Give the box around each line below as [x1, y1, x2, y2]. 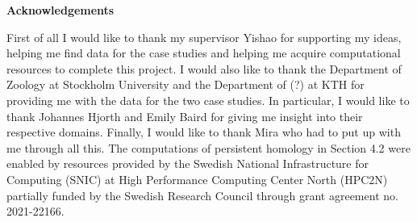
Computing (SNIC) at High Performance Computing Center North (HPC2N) [6, 170, 388, 187]
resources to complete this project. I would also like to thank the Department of [6, 60, 402, 77]
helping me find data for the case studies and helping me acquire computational [6, 44, 401, 61]
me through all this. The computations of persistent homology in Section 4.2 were [6, 139, 411, 156]
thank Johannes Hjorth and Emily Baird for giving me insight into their [6, 107, 363, 124]
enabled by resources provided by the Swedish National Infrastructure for [6, 155, 369, 172]
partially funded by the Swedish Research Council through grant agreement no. [6, 186, 398, 203]
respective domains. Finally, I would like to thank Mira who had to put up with [6, 124, 401, 140]
